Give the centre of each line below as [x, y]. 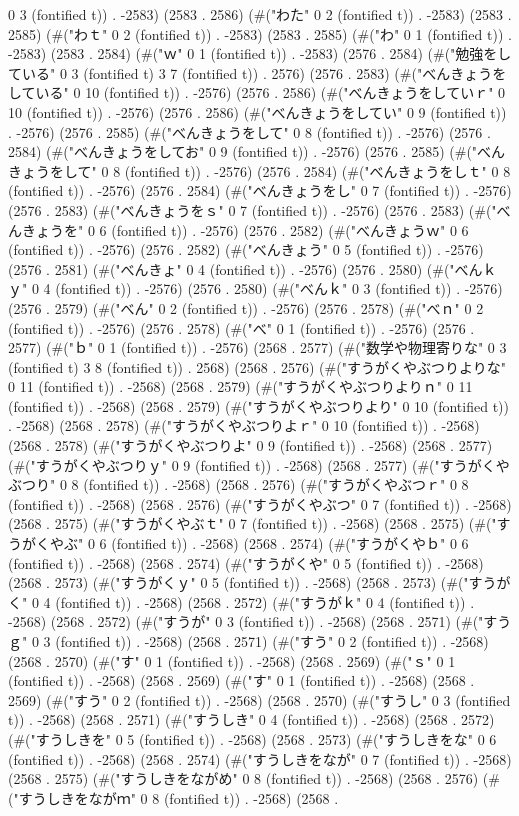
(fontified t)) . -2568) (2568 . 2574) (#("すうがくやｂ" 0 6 [290, 543]
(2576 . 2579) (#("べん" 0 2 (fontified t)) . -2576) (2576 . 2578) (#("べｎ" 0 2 [246, 307]
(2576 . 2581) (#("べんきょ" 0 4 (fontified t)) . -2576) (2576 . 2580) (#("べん [245, 268]
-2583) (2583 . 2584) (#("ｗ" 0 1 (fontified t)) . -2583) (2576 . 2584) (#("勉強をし [260, 53]
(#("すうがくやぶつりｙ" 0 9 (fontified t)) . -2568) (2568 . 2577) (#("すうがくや [259, 464]
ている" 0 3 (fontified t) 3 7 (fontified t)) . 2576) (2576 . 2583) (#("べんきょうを [257, 72]
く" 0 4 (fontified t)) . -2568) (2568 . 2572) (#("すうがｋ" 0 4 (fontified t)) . [241, 601]
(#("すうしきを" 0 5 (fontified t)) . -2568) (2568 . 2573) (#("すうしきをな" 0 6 [252, 738]
